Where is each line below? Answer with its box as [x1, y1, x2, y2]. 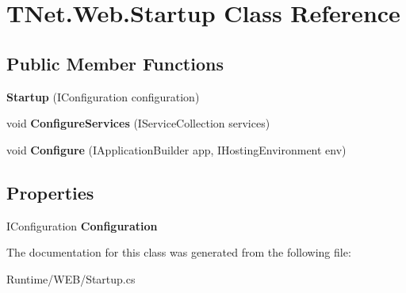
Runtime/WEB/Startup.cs [6, 270, 136, 287]
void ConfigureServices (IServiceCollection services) [6, 115, 270, 131]
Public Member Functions [6, 51, 224, 75]
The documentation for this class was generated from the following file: [6, 244, 351, 261]
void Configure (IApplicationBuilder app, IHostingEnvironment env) [6, 141, 347, 158]
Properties [6, 180, 94, 204]
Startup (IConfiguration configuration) [6, 88, 200, 105]
